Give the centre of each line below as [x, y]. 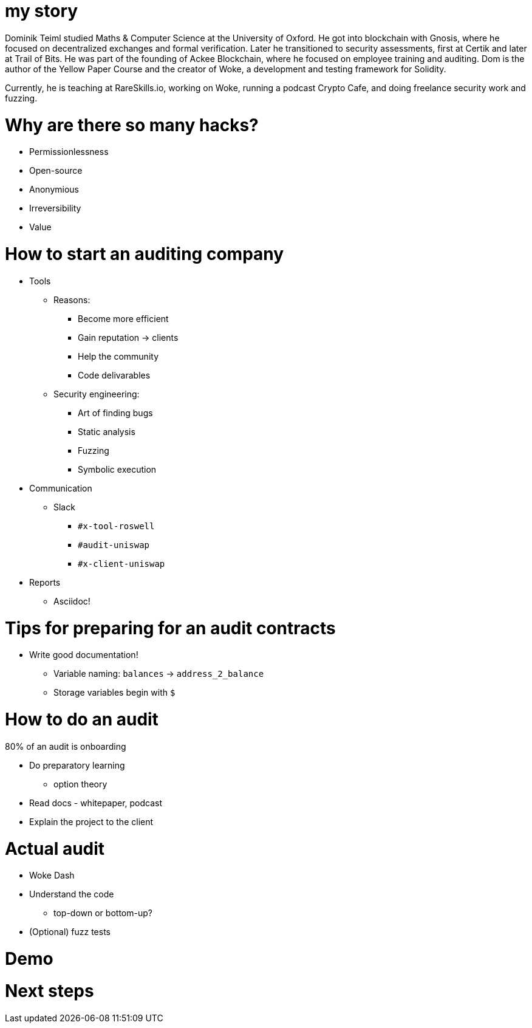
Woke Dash [52, 876]
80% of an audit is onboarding [66, 746]
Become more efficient [123, 318]
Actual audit [55, 848]
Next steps [49, 991]
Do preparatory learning [77, 765]
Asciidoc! [72, 601]
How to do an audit [82, 719]
